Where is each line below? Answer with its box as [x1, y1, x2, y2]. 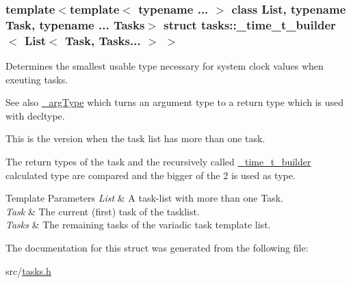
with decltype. [5, 108, 65, 122]
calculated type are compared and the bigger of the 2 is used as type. [5, 167, 296, 182]
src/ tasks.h [5, 263, 51, 278]
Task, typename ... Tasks [5, 16, 145, 33]
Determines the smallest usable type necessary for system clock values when [5, 59, 324, 73]
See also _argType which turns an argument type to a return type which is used [5, 95, 344, 109]
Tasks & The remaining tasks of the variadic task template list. [5, 217, 271, 232]
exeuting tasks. [5, 72, 68, 86]
